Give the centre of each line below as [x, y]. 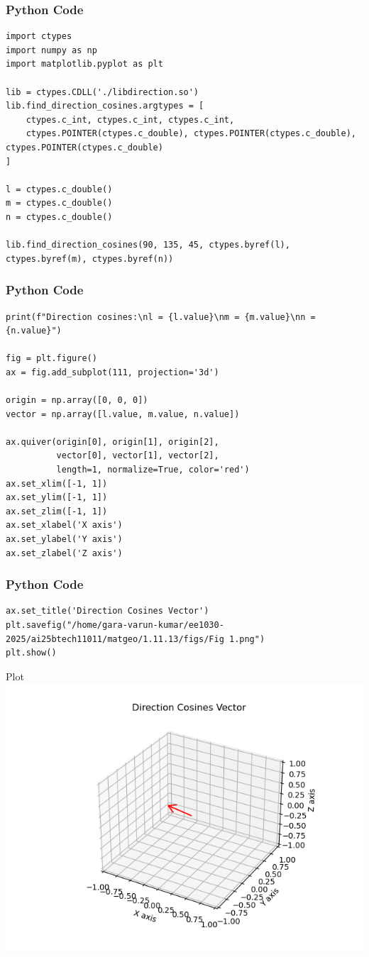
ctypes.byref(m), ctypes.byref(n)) [90, 259]
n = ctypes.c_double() [59, 217]
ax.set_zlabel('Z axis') [64, 553]
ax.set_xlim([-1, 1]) [57, 483]
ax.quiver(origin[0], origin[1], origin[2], [112, 442]
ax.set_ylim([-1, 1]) [57, 498]
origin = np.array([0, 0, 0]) [77, 400]
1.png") [247, 639]
